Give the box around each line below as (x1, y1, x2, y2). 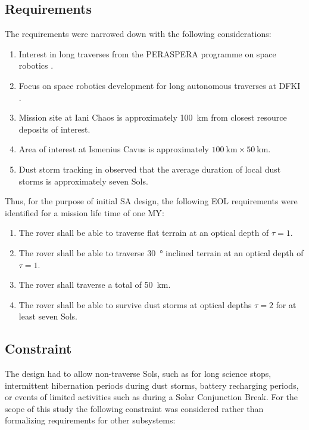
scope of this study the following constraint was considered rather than (5, 402, 264, 414)
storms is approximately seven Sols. (18, 174, 148, 187)
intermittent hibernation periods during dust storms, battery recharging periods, (5, 379, 299, 391)
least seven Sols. (18, 310, 78, 322)
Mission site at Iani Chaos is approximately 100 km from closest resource (18, 111, 287, 124)
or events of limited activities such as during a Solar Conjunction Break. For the (5, 391, 298, 403)
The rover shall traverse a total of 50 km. (18, 278, 171, 291)
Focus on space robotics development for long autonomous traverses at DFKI (18, 79, 301, 91)
